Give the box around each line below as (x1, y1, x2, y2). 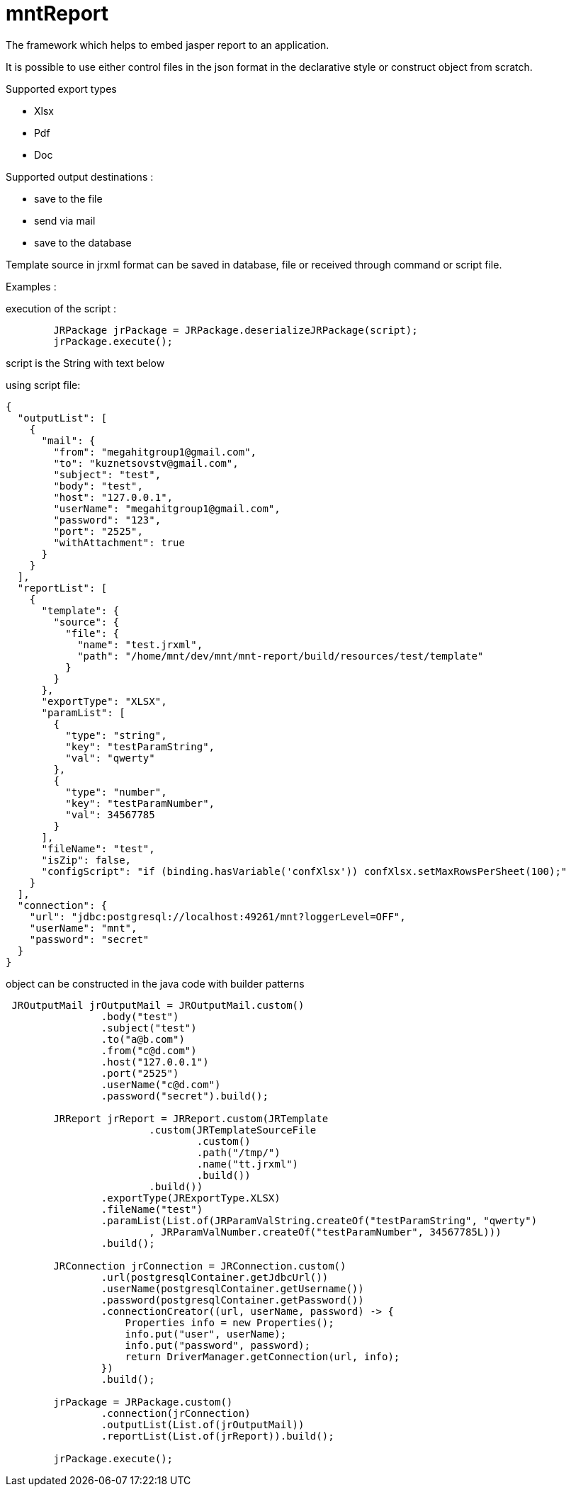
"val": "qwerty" (65, 752, 155, 764)
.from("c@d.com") (101, 1044, 197, 1056)
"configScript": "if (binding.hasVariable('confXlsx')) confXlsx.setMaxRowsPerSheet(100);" (41, 865, 567, 877)
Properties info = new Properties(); (125, 1316, 334, 1328)
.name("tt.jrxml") (196, 1158, 299, 1170)
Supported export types (6, 82, 117, 95)
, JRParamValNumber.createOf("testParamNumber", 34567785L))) (149, 1226, 502, 1238)
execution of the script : (6, 302, 116, 315)
